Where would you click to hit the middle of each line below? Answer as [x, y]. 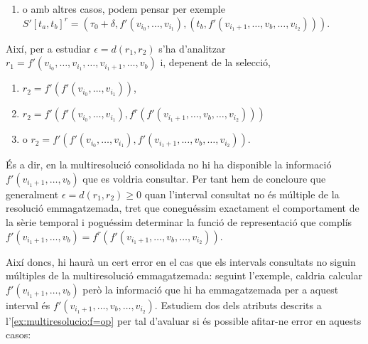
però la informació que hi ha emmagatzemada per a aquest [211, 289]
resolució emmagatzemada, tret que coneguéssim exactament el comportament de [183, 208]
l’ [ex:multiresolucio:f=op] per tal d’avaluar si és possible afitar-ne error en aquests [184, 320]
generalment [32, 194]
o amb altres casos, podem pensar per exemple [124, 9]
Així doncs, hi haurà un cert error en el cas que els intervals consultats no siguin [181, 261]
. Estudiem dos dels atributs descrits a [238, 305]
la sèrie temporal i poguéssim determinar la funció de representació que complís [179, 221]
